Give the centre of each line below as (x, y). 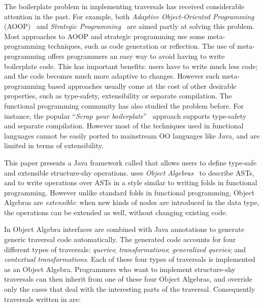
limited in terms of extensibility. (54, 145)
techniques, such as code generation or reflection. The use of (141, 46)
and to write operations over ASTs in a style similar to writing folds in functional (131, 182)
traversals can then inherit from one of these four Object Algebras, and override (128, 279)
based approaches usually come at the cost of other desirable (142, 86)
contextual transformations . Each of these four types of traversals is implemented (130, 259)
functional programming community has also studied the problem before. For (124, 105)
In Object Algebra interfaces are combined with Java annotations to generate (124, 229)
